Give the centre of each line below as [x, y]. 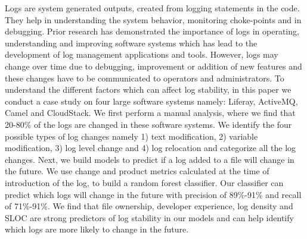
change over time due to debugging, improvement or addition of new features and [153, 66]
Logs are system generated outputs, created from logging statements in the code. [152, 8]
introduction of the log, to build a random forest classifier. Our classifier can [144, 182]
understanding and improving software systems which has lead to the [131, 43]
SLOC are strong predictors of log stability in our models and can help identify [149, 217]
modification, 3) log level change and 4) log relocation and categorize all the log [151, 148]
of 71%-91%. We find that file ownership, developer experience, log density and [149, 206]
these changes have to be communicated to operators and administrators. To [145, 78]
